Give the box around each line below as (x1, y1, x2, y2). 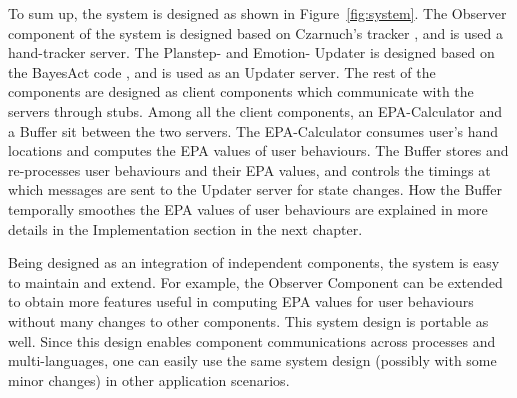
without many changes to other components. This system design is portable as (8, 310, 489, 331)
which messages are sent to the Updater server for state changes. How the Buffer (8, 179, 502, 200)
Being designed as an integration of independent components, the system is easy (8, 252, 500, 273)
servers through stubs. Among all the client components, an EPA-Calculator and (8, 100, 503, 121)
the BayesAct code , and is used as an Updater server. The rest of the (8, 61, 436, 82)
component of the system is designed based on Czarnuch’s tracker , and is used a (8, 22, 503, 43)
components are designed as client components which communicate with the (8, 81, 474, 102)
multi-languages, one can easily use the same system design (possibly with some (8, 350, 497, 371)
